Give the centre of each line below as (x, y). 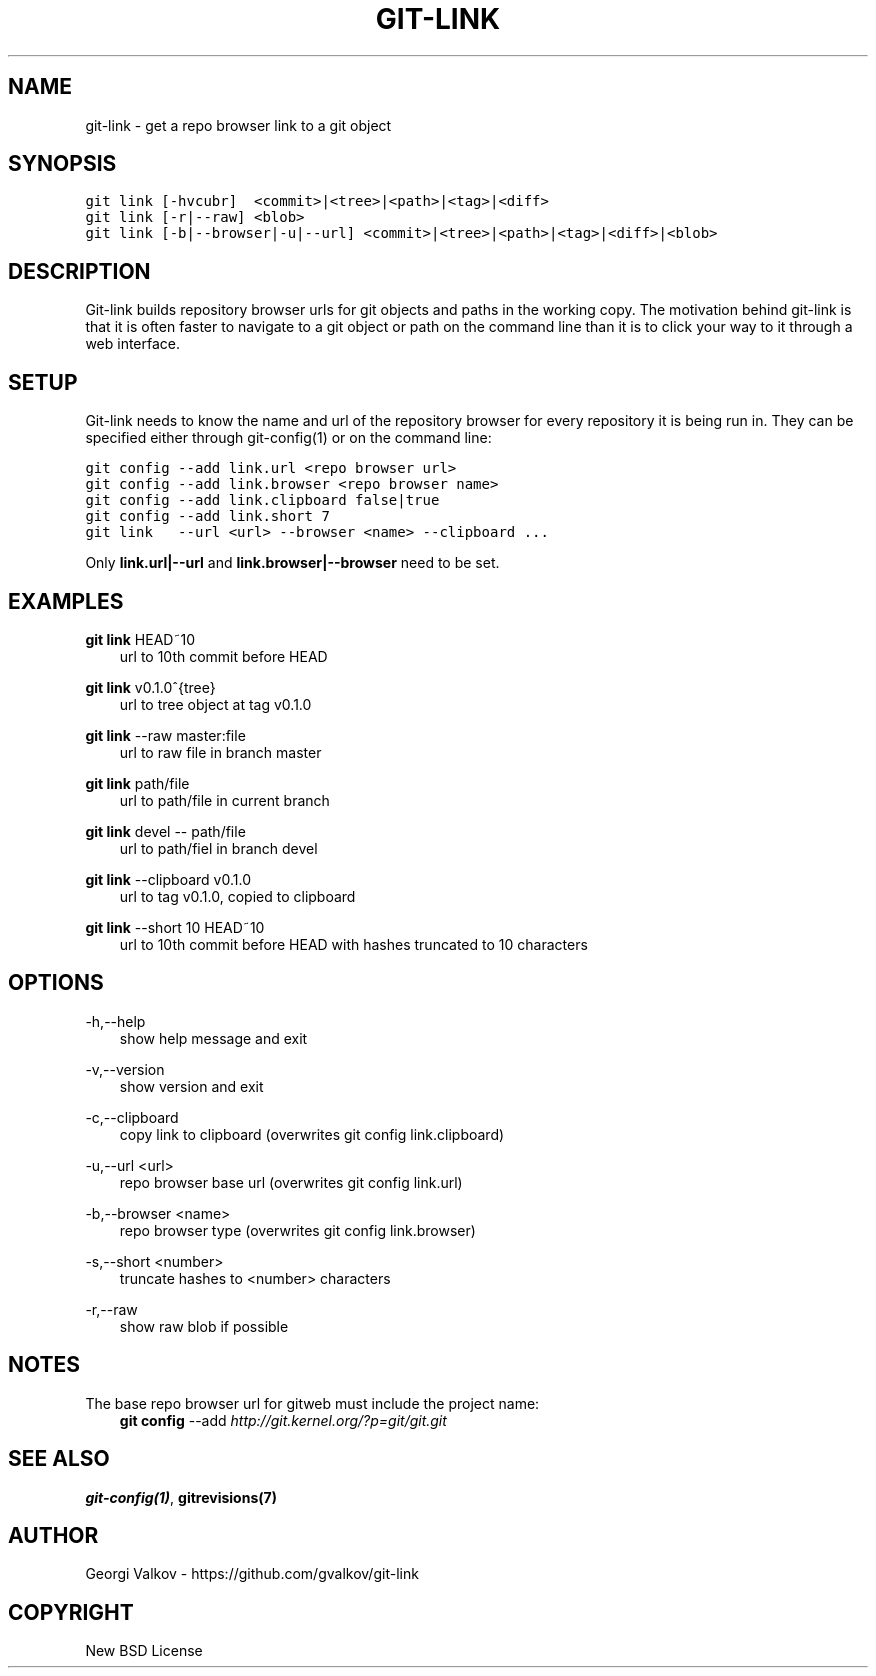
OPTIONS (56, 983)
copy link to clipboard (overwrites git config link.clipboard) (312, 1134)
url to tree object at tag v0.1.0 (215, 704)
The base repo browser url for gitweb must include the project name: (312, 1403)
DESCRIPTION (79, 271)
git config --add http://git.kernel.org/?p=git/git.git (283, 1420)
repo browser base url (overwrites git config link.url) (291, 1182)
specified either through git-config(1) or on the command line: (288, 438)
